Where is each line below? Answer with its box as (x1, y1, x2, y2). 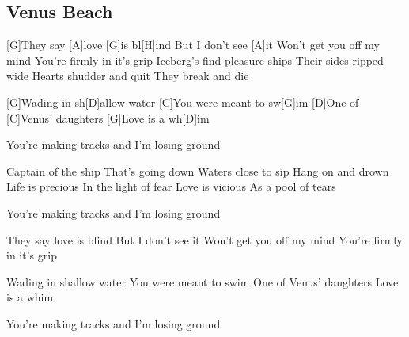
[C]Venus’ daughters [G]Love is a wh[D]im (6, 109, 210, 126)
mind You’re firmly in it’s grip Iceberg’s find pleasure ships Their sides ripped (6, 51, 384, 68)
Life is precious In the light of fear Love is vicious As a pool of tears (6, 178, 336, 195)
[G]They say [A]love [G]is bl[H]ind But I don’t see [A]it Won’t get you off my (6, 36, 380, 53)
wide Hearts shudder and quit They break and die (6, 67, 249, 84)
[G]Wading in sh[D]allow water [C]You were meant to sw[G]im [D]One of (6, 93, 359, 110)
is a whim (6, 289, 54, 305)
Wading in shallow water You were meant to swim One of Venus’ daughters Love (6, 273, 399, 290)
